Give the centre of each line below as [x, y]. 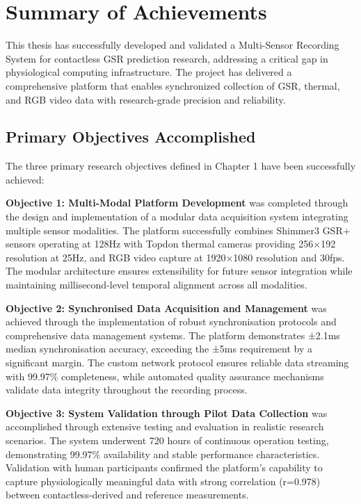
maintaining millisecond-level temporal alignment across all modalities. [157, 285]
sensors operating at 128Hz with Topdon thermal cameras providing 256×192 [171, 244]
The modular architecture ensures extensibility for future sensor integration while [179, 271]
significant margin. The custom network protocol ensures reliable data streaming [177, 363]
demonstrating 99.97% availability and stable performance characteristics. [163, 454]
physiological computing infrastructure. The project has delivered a [149, 72]
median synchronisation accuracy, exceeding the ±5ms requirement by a [159, 349]
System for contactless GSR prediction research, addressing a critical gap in [167, 58]
